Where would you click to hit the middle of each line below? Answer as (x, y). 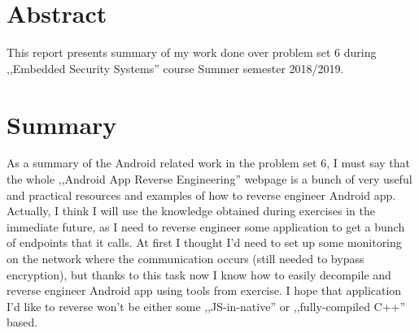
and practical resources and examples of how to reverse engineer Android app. (201, 195)
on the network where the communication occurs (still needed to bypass (185, 258)
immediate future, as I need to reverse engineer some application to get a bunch (206, 226)
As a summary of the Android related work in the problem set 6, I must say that (208, 163)
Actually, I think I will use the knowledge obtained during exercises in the (191, 211)
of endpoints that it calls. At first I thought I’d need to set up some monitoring (204, 242)
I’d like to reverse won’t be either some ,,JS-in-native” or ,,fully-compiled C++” (206, 306)
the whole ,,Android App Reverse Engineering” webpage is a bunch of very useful (209, 179)
